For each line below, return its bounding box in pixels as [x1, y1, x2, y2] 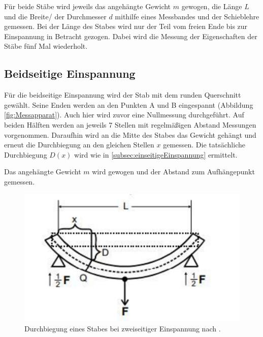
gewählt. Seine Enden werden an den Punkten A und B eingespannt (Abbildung [4, 99, 253, 110]
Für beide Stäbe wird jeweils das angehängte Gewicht [4, 1, 171, 11]
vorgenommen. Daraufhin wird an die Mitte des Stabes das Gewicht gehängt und [4, 129, 256, 140]
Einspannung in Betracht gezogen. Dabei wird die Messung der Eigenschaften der [4, 30, 257, 41]
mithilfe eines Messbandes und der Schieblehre [115, 11, 259, 21]
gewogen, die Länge [181, 1, 242, 11]
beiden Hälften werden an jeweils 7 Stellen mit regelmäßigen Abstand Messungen [4, 119, 256, 130]
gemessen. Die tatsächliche [163, 139, 245, 150]
